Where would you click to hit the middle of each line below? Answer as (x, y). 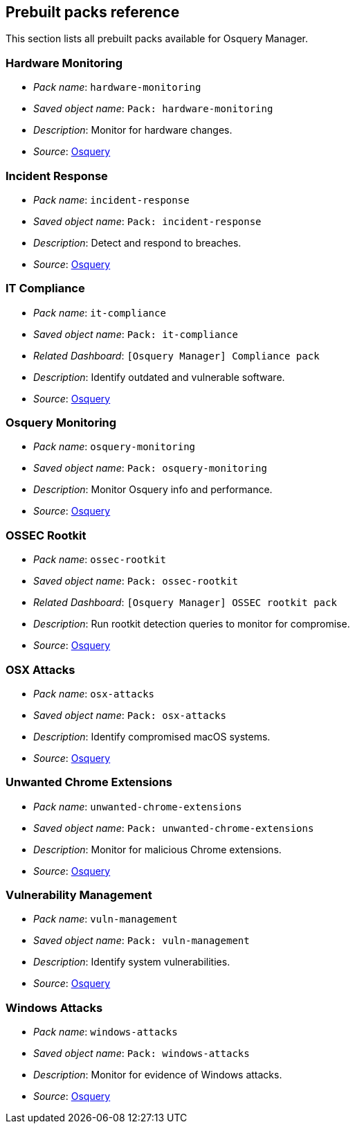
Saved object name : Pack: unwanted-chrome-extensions (174, 828)
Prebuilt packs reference (93, 12)
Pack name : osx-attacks (94, 693)
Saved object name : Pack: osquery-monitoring (150, 468)
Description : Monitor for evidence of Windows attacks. (158, 1075)
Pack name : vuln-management (106, 919)
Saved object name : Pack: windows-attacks (142, 1054)
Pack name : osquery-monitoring (114, 447)
